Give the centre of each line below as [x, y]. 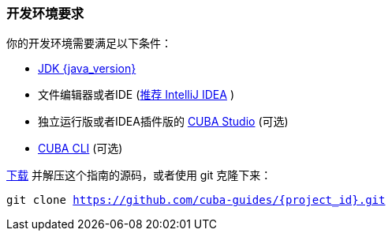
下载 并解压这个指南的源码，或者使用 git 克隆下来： [139, 175]
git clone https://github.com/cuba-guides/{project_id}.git [196, 200]
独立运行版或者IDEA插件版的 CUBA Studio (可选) [163, 122]
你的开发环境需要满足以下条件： [89, 43]
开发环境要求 [45, 13]
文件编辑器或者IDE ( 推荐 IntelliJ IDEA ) [136, 95]
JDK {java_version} [87, 69]
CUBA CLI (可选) [80, 149]
